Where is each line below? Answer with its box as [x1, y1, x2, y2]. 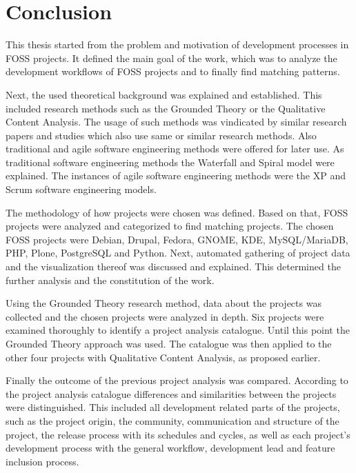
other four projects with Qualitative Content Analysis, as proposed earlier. [6, 350, 321, 364]
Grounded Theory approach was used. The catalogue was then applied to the [6, 336, 332, 350]
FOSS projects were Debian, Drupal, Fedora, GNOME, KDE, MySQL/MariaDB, [6, 232, 348, 246]
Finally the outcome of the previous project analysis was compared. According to [6, 373, 348, 388]
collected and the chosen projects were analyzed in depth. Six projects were [6, 309, 324, 323]
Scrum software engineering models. [6, 182, 157, 197]
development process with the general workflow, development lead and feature [6, 441, 335, 455]
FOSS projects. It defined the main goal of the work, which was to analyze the [6, 50, 337, 65]
